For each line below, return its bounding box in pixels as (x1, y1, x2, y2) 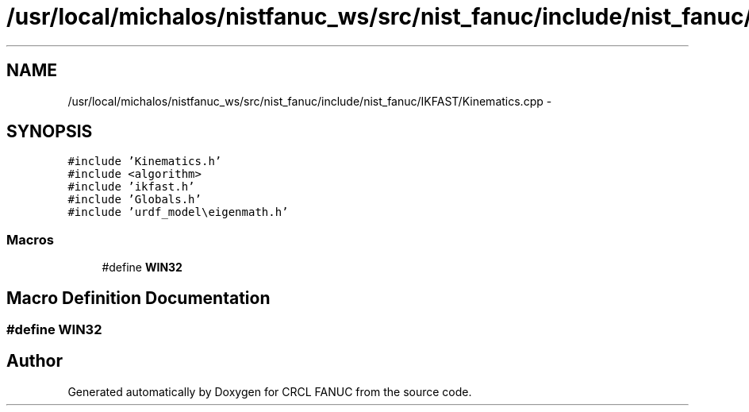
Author (6, 351, 63, 372)
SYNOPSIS (6, 121, 93, 142)
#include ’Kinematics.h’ (67, 155, 222, 168)
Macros (6, 231, 54, 248)
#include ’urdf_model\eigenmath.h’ (67, 206, 289, 219)
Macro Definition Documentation (6, 287, 271, 308)
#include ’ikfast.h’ (67, 180, 195, 194)
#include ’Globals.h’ (67, 193, 202, 206)
